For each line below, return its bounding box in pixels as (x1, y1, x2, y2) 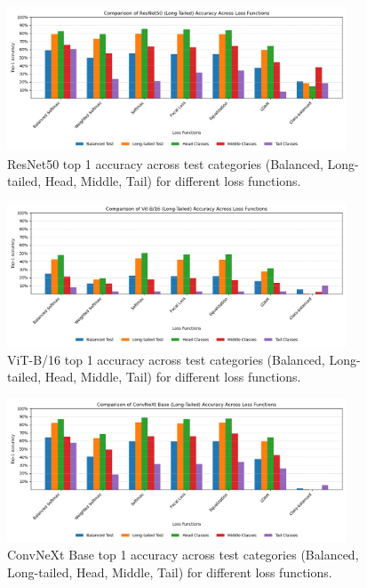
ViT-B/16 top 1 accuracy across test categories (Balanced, (7, 350, 325, 368)
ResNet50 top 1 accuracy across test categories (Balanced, (7, 154, 323, 173)
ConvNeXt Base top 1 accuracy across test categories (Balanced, (7, 545, 359, 564)
